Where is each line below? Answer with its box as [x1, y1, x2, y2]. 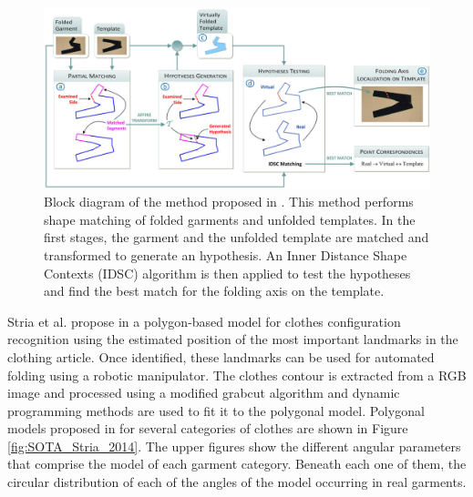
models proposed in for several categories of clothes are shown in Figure [7, 419, 408, 438]
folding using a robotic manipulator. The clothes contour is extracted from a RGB [7, 365, 467, 384]
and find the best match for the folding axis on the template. [44, 281, 385, 300]
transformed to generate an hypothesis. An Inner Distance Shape [44, 245, 407, 264]
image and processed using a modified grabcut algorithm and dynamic [7, 383, 400, 402]
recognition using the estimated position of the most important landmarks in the [7, 330, 458, 349]
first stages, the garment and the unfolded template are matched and [44, 228, 429, 247]
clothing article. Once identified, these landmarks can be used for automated [7, 347, 435, 366]
